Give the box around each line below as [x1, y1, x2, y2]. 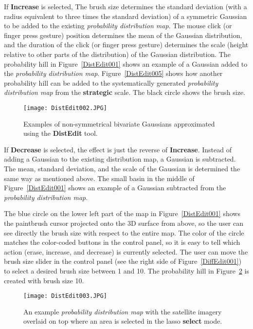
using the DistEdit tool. [23, 128, 98, 138]
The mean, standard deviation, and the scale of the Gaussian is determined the [4, 163, 240, 173]
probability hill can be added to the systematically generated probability [4, 77, 218, 88]
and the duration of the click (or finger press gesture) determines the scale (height [4, 39, 249, 50]
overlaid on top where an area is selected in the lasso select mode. [23, 316, 222, 326]
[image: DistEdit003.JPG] [23, 292, 107, 300]
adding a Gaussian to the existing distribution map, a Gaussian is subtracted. [4, 154, 236, 164]
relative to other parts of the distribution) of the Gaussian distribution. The [4, 49, 231, 59]
